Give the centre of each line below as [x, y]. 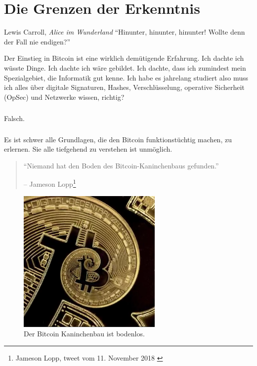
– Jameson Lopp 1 [50, 183]
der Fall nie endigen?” [37, 41]
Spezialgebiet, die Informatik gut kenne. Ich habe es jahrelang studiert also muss [126, 77]
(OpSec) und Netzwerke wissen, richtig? [64, 97]
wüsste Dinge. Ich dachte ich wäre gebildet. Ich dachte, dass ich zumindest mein [125, 67]
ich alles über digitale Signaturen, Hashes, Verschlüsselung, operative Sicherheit [124, 87]
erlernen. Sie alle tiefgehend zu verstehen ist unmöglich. [88, 149]
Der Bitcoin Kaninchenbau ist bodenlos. [84, 334]
